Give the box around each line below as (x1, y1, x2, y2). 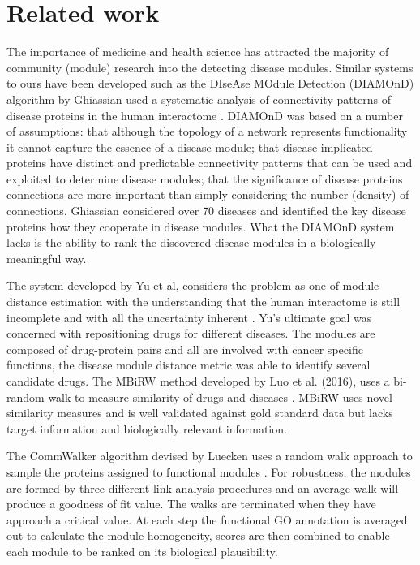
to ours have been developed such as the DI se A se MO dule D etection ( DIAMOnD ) (6, 75, 414, 92)
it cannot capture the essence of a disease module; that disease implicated (6, 138, 373, 155)
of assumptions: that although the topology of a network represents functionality (6, 123, 408, 140)
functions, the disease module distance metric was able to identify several (6, 356, 371, 373)
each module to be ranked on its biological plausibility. (6, 542, 278, 559)
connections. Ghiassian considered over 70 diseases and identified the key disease (6, 202, 406, 219)
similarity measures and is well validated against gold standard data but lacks (6, 404, 393, 421)
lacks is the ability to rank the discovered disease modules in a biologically (6, 234, 376, 251)
